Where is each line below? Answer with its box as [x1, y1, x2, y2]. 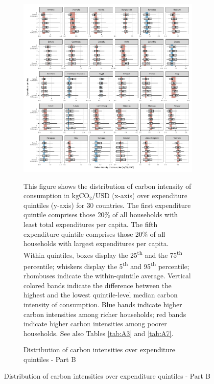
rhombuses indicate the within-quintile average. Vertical [24, 271, 191, 281]
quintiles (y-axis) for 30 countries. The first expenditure [24, 200, 191, 210]
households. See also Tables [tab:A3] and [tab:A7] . [24, 328, 174, 338]
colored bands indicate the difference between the [24, 280, 171, 290]
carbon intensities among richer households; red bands [24, 309, 186, 319]
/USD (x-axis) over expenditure [92, 190, 188, 201]
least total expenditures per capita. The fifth [24, 219, 158, 229]
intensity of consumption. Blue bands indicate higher [24, 299, 182, 310]
